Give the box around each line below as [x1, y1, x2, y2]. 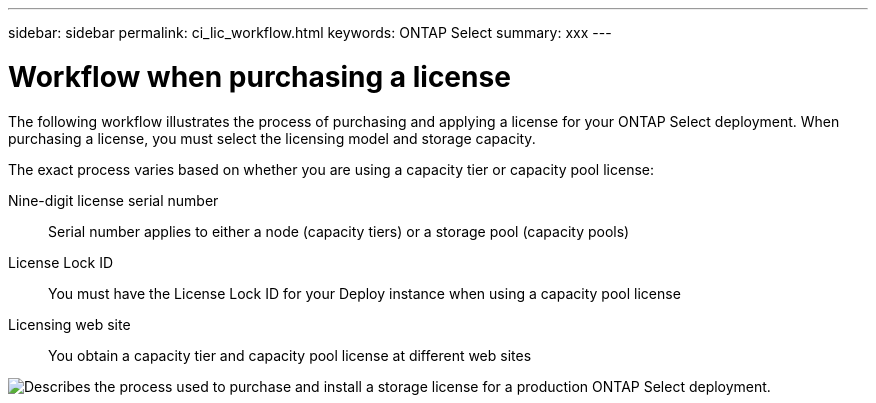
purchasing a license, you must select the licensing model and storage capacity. [8, 129, 536, 147]
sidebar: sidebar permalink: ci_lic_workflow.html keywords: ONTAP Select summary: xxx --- [8, 24, 612, 41]
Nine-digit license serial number [8, 191, 219, 209]
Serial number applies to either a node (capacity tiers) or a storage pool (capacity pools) [48, 222, 630, 240]
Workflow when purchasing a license [8, 59, 511, 94]
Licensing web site [8, 315, 131, 333]
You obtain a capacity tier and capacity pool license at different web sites [48, 346, 532, 364]
